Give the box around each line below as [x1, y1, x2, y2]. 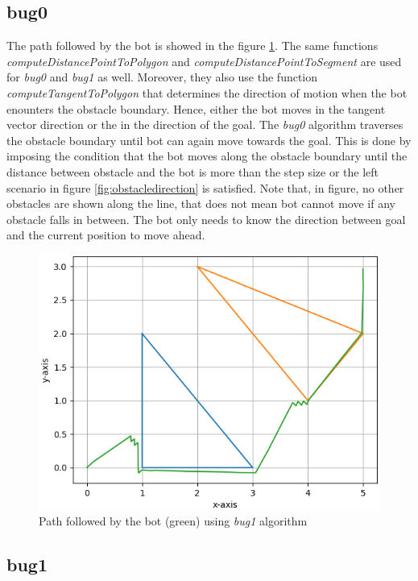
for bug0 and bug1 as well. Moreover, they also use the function [6, 68, 318, 85]
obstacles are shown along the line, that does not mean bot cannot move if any [6, 195, 395, 212]
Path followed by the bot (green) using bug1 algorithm [39, 513, 308, 529]
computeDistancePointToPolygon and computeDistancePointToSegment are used [6, 52, 402, 69]
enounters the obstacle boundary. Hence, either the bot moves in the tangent [6, 100, 386, 117]
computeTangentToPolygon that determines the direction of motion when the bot [6, 84, 408, 101]
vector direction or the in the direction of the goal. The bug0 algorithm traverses [6, 116, 404, 133]
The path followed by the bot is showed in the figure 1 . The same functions [6, 37, 379, 54]
